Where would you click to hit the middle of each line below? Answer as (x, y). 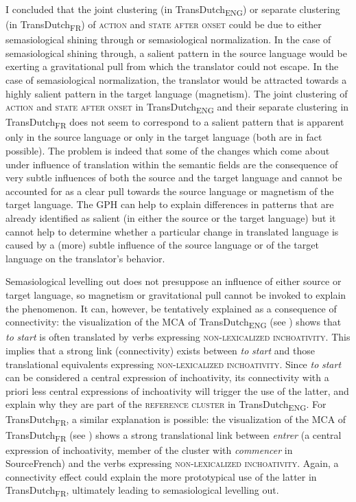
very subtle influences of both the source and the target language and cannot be (174, 178)
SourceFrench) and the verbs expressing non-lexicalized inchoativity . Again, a (172, 463)
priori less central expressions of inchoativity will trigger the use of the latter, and (177, 390)
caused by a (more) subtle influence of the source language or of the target (162, 245)
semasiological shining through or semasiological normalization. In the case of (168, 39)
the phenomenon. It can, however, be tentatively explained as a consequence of (171, 308)
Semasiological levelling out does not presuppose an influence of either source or (174, 281)
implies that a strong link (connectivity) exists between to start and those (160, 350)
